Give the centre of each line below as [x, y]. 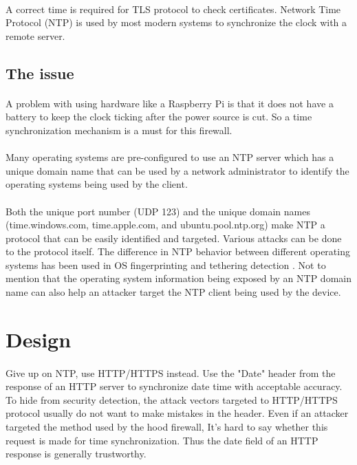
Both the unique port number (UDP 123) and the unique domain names [158, 211]
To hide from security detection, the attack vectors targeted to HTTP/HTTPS [172, 399]
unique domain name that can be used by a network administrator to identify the [177, 170]
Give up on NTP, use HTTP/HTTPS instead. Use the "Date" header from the [171, 372]
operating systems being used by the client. [97, 184]
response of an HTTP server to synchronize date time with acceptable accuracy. [174, 386]
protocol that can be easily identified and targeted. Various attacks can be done [174, 238]
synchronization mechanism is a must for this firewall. [119, 130]
